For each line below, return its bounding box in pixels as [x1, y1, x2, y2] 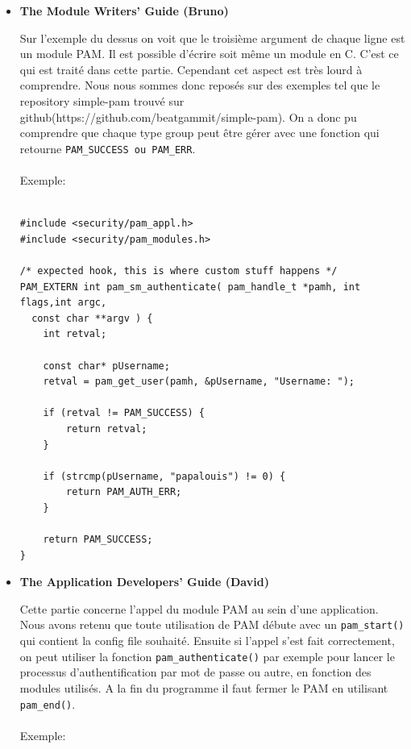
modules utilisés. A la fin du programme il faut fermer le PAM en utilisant [19, 679, 388, 696]
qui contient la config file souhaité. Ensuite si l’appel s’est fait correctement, [19, 632, 395, 649]
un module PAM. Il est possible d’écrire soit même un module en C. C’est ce [19, 45, 399, 62]
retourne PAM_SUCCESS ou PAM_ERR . [19, 139, 196, 156]
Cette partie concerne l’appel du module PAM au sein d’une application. [19, 600, 379, 617]
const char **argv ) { [31, 312, 153, 324]
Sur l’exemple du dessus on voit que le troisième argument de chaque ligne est [19, 29, 405, 46]
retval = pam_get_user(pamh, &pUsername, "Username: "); [43, 376, 355, 388]
